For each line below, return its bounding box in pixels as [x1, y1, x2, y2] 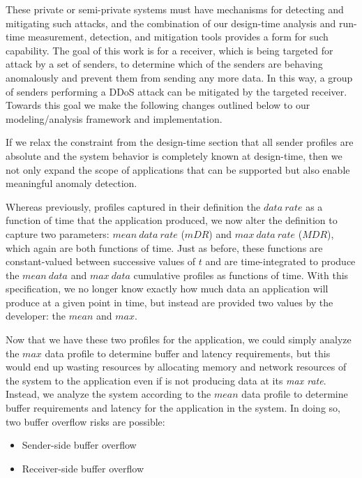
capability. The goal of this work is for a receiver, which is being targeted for [6, 43, 333, 57]
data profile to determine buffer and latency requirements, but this [45, 345, 331, 360]
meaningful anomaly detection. [6, 176, 137, 191]
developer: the [6, 308, 66, 323]
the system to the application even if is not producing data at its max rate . [6, 373, 326, 387]
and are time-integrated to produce [205, 254, 356, 269]
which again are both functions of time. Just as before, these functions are [6, 240, 323, 255]
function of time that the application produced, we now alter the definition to [6, 213, 338, 227]
